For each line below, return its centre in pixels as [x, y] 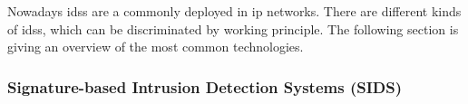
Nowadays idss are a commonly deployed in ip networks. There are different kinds [234, 11]
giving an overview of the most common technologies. [156, 47]
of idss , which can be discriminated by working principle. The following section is [233, 28]
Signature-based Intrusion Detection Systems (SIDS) [205, 86]
